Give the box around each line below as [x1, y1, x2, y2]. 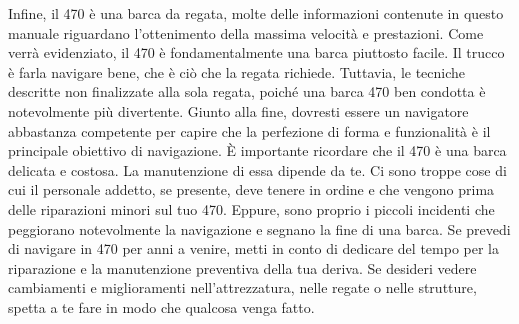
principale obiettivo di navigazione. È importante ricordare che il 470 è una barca [8, 140, 507, 161]
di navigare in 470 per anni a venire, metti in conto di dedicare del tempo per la [8, 238, 499, 259]
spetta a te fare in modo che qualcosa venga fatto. [8, 296, 315, 317]
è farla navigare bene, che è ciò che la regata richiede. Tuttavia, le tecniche [8, 61, 466, 82]
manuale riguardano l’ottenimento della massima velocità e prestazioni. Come [8, 22, 484, 43]
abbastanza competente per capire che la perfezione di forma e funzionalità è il [8, 120, 491, 141]
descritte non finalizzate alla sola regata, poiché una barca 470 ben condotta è [8, 81, 486, 102]
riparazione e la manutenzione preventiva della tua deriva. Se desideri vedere [8, 257, 477, 278]
